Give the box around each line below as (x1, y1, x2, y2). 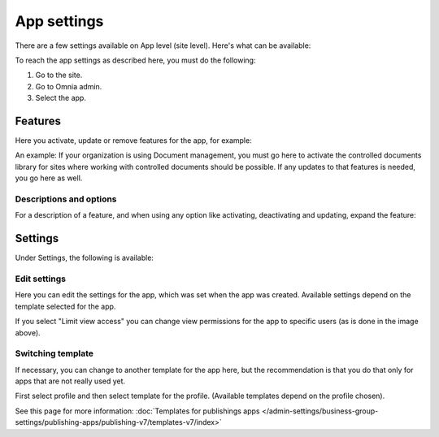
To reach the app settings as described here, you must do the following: (15, 55, 256, 65)
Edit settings (15, 273, 67, 284)
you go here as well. (15, 173, 83, 183)
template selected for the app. (15, 301, 116, 311)
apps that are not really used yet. (15, 376, 126, 386)
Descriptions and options (15, 193, 117, 205)
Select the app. (35, 93, 87, 103)
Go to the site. (35, 70, 83, 80)
